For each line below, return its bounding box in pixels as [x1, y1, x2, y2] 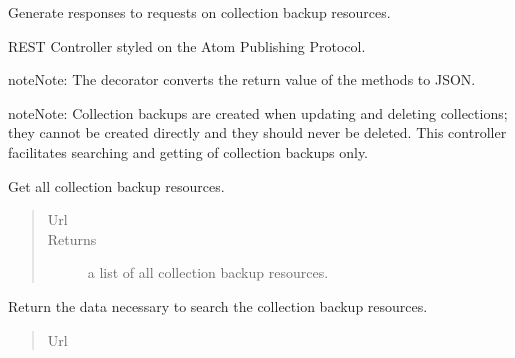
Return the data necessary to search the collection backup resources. [8, 295, 428, 316]
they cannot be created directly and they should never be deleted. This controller [8, 122, 507, 143]
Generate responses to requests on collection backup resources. [8, 2, 391, 22]
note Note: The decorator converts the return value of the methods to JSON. [8, 69, 476, 90]
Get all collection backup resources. [8, 175, 225, 196]
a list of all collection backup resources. [87, 262, 329, 283]
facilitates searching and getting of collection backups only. [8, 141, 369, 162]
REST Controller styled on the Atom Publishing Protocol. [8, 35, 366, 56]
